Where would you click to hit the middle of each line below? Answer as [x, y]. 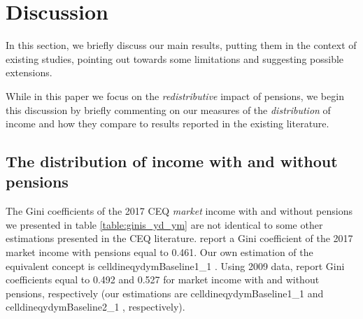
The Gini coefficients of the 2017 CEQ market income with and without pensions [179, 211]
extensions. [29, 72]
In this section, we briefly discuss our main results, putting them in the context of [181, 45]
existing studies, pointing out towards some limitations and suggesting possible [175, 58]
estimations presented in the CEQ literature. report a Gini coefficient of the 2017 [179, 238]
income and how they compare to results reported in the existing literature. [168, 123]
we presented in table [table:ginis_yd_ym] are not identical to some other [164, 224]
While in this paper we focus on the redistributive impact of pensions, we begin [175, 95]
